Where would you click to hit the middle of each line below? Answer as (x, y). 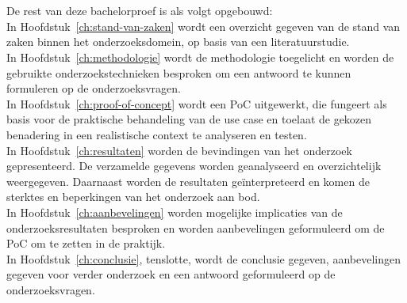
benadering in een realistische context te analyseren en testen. (157, 134)
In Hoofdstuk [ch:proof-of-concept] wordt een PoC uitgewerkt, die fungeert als (197, 103)
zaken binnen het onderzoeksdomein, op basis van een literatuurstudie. (178, 42)
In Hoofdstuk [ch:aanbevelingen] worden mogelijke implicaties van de (175, 212)
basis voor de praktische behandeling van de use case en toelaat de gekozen (189, 119)
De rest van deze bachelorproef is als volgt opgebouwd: (140, 11)
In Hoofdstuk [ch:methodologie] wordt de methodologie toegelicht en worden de (200, 57)
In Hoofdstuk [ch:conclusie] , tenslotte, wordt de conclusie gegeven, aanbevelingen (203, 258)
